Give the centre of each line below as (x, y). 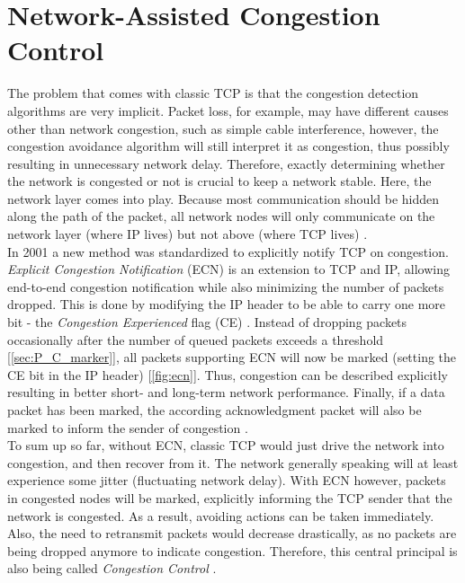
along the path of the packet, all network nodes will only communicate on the (221, 216)
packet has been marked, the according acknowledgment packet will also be (215, 410)
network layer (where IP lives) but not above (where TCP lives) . (188, 234)
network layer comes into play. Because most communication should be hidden (224, 198)
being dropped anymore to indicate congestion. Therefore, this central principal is (232, 550)
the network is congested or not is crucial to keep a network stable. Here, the (219, 181)
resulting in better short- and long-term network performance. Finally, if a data (226, 392)
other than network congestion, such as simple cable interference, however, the (223, 128)
